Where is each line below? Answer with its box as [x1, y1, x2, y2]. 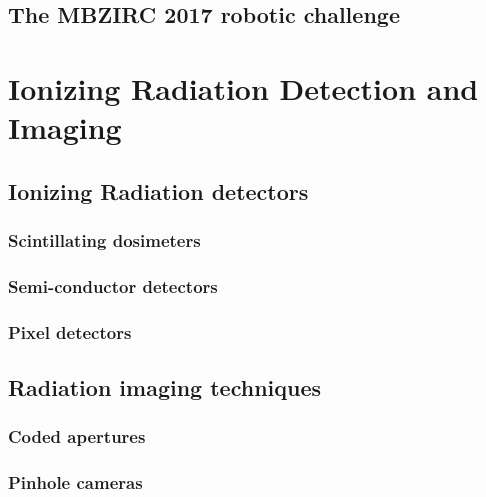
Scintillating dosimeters [8, 228, 201, 253]
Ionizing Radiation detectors [8, 175, 309, 206]
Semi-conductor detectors [8, 273, 218, 298]
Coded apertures [8, 424, 146, 449]
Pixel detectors [8, 319, 132, 344]
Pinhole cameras [8, 470, 143, 495]
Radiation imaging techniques [8, 372, 322, 403]
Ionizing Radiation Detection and [8, 67, 479, 108]
